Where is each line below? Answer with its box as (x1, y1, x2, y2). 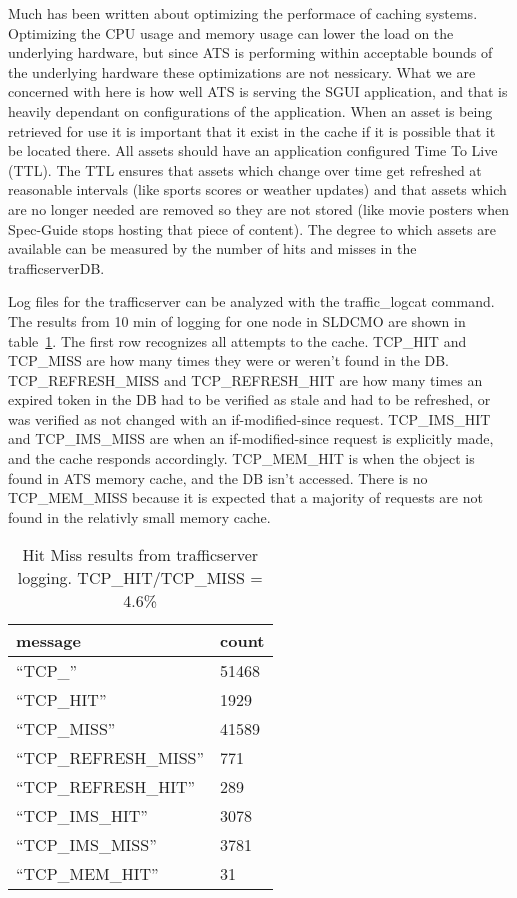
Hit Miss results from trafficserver (22, 543, 259, 567)
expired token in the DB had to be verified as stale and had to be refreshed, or (8, 389, 491, 410)
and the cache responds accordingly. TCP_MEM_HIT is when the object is (8, 448, 475, 469)
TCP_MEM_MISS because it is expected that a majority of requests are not (8, 487, 483, 508)
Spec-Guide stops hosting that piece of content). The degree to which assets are (8, 218, 496, 239)
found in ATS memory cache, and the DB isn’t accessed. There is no (8, 467, 428, 488)
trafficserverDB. (8, 257, 105, 278)
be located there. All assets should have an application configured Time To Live (8, 140, 498, 161)
